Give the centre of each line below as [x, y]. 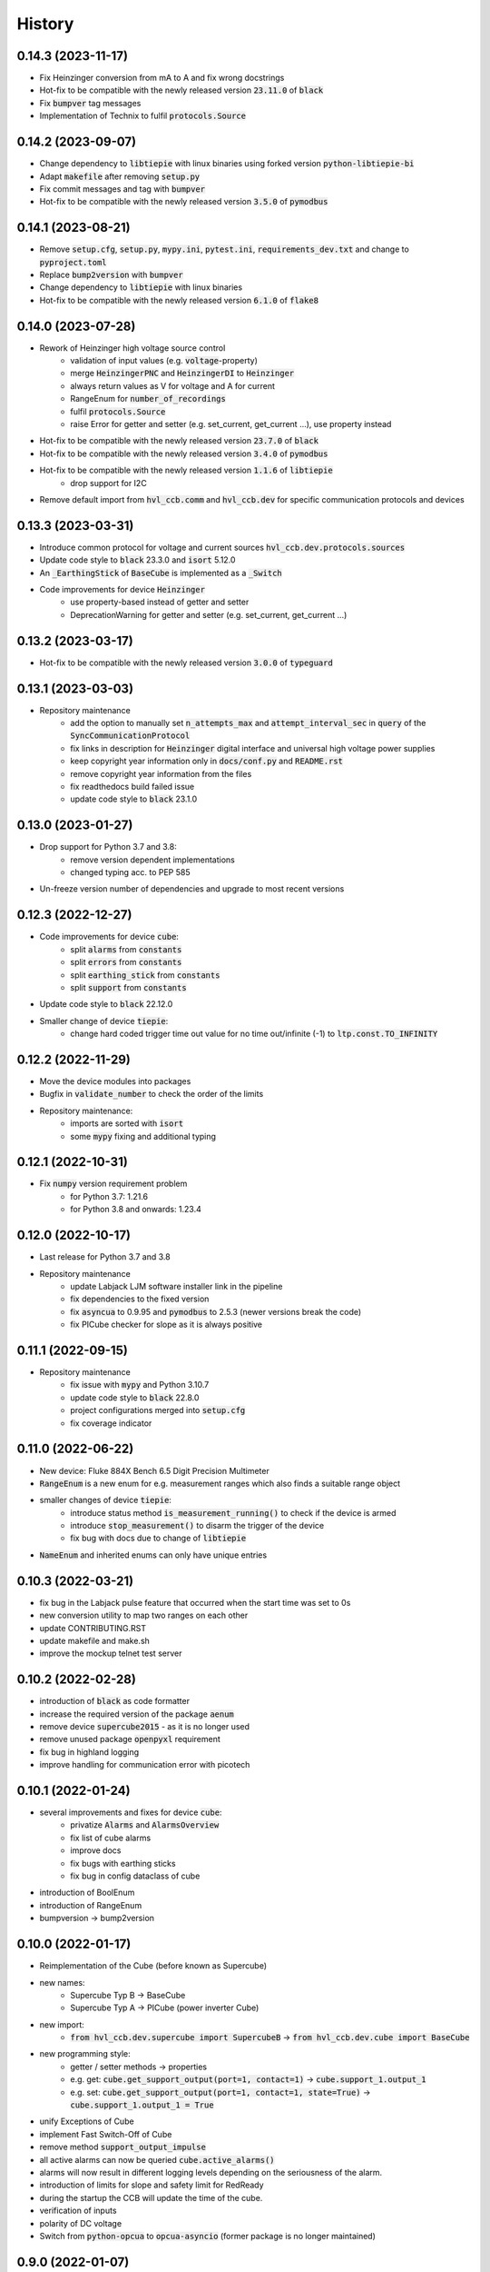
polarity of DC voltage [81, 2223]
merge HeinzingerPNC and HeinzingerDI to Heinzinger [182, 374]
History [45, 24]
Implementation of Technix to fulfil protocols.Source [143, 116]
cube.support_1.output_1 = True [142, 2105]
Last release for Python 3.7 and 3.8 [105, 1257]
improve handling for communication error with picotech [145, 1765]
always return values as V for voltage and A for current [173, 385]
